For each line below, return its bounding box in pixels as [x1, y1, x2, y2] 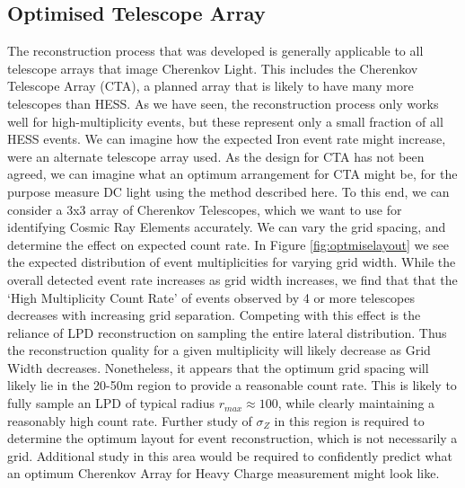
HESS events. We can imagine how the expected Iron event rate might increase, [7, 129, 446, 148]
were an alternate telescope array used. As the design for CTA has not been [7, 146, 425, 165]
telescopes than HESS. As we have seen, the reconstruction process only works [7, 93, 439, 112]
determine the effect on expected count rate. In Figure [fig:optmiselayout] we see [7, 235, 449, 253]
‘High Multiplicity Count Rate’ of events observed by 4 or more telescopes [7, 288, 416, 306]
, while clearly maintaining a [277, 394, 435, 413]
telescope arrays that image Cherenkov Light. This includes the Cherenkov [7, 58, 418, 77]
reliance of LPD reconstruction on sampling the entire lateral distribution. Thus [7, 323, 447, 342]
